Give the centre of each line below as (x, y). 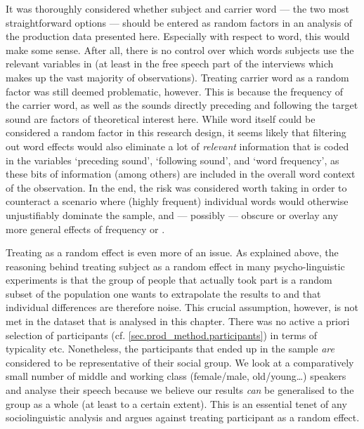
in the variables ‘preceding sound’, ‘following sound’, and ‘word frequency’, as (173, 160)
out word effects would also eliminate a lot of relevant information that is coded (177, 146)
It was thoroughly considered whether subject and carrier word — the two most (178, 8)
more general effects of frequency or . (85, 229)
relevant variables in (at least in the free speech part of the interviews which (170, 64)
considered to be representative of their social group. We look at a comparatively (180, 362)
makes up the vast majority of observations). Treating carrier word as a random (177, 77)
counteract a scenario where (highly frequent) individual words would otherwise (177, 201)
